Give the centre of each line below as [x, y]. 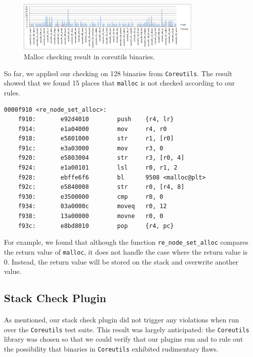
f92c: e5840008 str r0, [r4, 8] [101, 187]
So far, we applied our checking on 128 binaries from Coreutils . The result [118, 73]
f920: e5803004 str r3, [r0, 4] [101, 158]
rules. [12, 92]
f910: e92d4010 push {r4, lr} [96, 119]
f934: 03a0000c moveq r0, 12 [92, 206]
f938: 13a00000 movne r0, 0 [91, 216]
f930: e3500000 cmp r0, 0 [91, 197]
